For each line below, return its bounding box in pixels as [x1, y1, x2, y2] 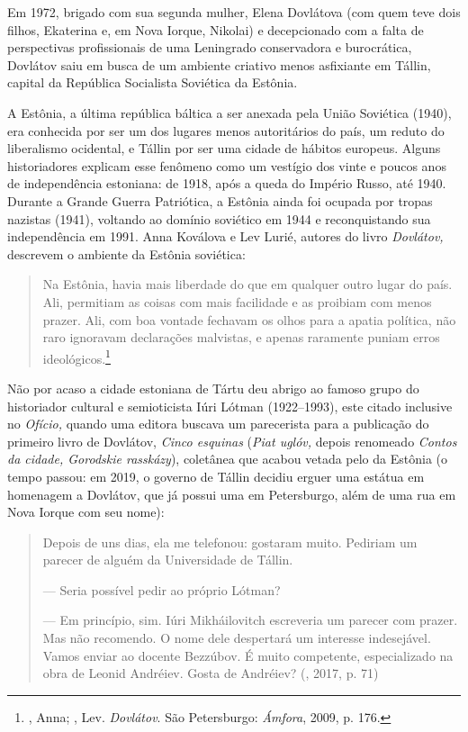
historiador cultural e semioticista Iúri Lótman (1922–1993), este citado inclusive [7, 396, 453, 415]
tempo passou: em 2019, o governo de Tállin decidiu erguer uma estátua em [7, 466, 425, 485]
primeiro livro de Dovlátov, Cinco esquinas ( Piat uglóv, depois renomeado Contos [7, 431, 457, 450]
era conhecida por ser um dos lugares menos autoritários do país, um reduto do [7, 121, 445, 140]
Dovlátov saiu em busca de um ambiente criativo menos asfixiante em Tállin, [7, 55, 431, 74]
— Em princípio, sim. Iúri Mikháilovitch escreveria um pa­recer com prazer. [42, 610, 458, 629]
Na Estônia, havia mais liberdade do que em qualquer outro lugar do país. [42, 275, 453, 294]
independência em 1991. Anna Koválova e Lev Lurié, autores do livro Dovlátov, [7, 227, 444, 246]
